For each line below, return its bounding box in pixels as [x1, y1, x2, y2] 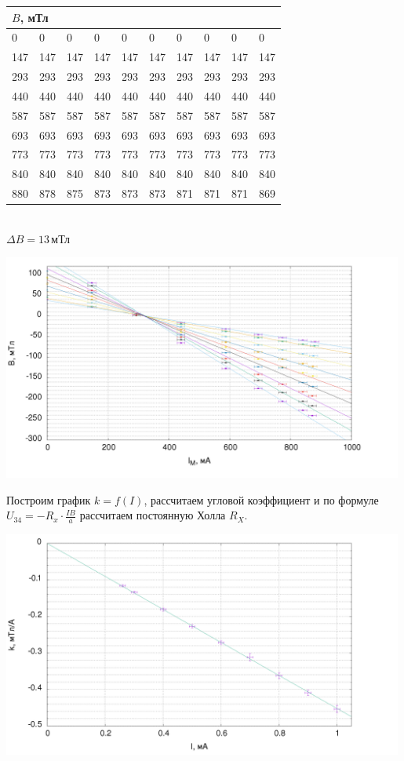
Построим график [6, 491, 91, 508]
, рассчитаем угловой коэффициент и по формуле [144, 491, 379, 508]
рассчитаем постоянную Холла [79, 507, 226, 523]
